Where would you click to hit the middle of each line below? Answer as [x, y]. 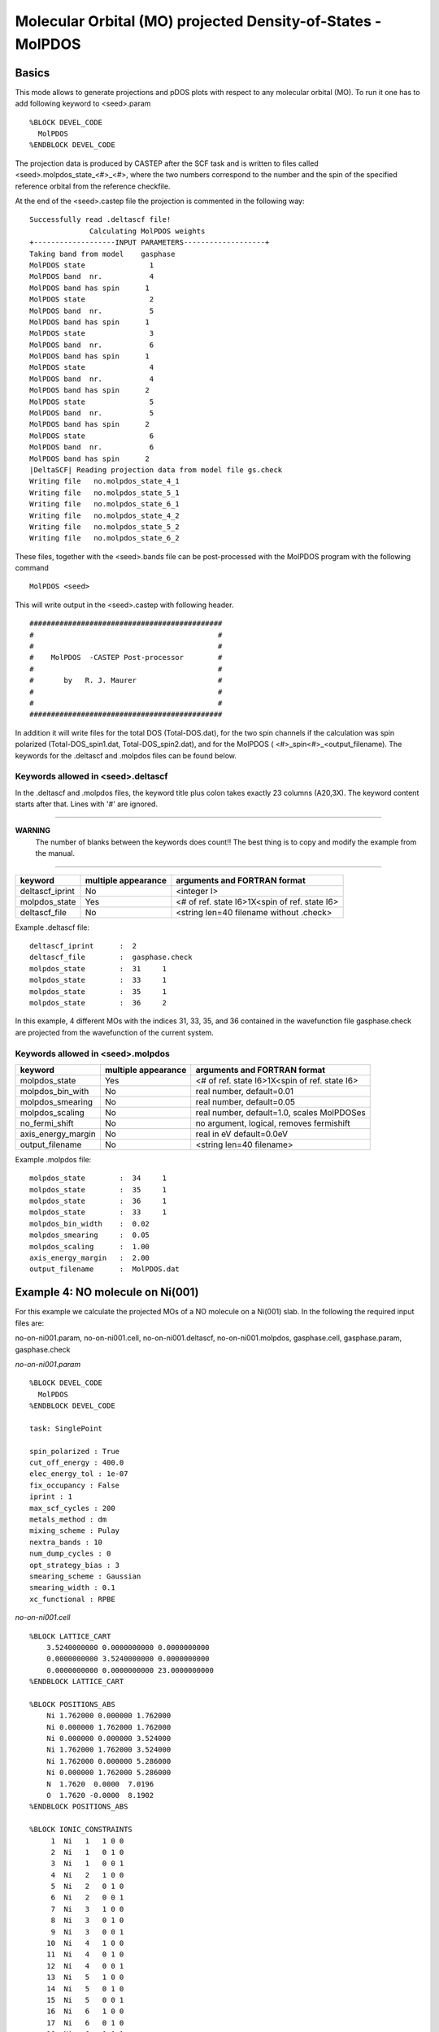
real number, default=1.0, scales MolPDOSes [280, 1112]
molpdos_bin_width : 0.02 [90, 1224]
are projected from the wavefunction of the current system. [115, 1032]
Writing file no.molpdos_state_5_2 [105, 527]
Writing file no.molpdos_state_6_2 [105, 538]
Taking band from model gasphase [102, 254]
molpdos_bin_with [54, 1091]
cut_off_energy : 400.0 [77, 1463]
